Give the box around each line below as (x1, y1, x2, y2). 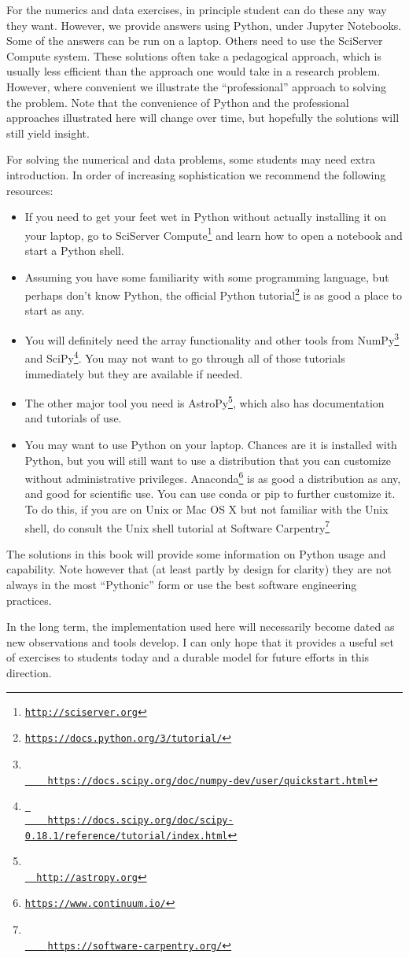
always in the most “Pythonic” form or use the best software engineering (6, 577, 357, 592)
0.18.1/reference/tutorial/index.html (24, 830, 228, 842)
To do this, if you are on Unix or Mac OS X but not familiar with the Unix (24, 500, 389, 517)
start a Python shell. (24, 241, 124, 258)
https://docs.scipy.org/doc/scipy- (47, 814, 234, 826)
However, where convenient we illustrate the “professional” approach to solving (6, 78, 387, 94)
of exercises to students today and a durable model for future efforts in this (6, 649, 370, 665)
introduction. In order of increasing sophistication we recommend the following (6, 166, 386, 182)
